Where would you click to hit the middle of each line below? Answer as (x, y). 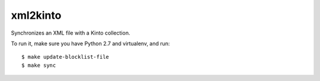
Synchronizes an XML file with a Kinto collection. (71, 33)
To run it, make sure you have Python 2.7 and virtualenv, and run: (90, 43)
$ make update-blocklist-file (65, 57)
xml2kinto (36, 15)
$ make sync (39, 65)
